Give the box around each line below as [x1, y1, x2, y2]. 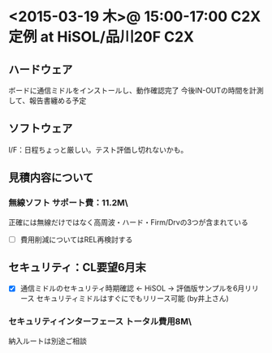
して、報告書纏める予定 [8, 96, 87, 105]
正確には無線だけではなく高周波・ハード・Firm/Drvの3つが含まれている [8, 217, 249, 227]
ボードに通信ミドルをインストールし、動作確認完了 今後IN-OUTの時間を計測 [8, 86, 264, 95]
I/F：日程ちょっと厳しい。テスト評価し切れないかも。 [8, 144, 188, 154]
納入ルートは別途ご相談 [8, 336, 87, 346]
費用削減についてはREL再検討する [19, 235, 133, 244]
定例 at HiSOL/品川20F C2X [8, 28, 195, 46]
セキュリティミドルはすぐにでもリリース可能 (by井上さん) [36, 294, 229, 303]
